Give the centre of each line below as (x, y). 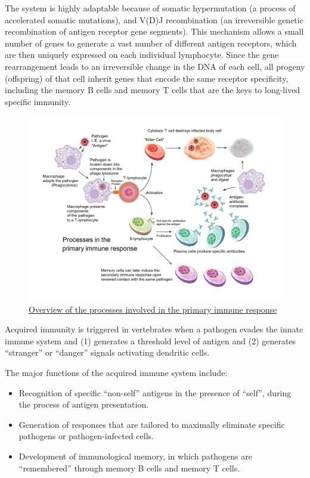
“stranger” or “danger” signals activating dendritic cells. (107, 352)
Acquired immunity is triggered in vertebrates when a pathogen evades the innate (154, 329)
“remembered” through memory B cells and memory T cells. (129, 468)
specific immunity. (38, 101)
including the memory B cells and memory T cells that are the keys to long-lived (153, 90)
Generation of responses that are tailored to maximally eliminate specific (152, 424)
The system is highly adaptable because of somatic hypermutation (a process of (150, 8)
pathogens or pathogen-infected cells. (86, 436)
